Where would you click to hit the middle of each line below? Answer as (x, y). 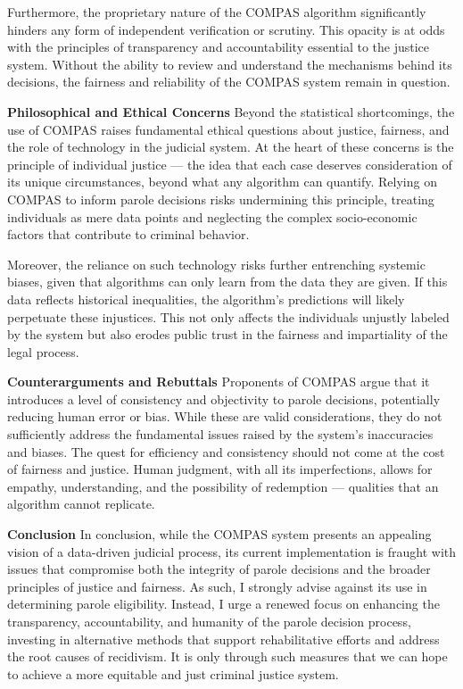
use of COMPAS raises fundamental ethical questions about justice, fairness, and (228, 129)
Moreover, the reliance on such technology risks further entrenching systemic (216, 264)
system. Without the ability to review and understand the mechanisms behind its (230, 64)
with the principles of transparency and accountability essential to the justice (219, 47)
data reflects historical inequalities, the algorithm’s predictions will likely (206, 299)
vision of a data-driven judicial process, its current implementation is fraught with (232, 551)
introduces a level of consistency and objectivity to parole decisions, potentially (224, 398)
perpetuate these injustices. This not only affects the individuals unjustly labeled (228, 316)
